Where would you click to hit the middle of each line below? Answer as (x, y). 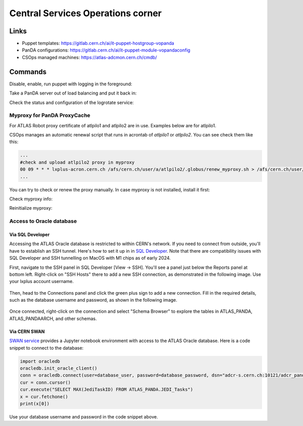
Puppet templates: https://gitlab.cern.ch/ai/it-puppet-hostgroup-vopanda (98, 43)
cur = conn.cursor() (45, 382)
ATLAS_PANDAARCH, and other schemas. (53, 318)
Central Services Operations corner (85, 13)
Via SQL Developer (30, 234)
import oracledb (40, 361)
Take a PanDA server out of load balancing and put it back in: (73, 93)
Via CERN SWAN (27, 332)
